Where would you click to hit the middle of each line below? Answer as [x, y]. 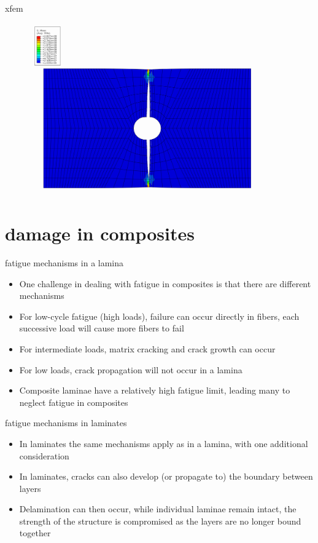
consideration [44, 455]
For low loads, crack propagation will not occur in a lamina [131, 369]
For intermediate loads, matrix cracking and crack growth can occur [147, 348]
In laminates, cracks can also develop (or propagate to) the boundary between [166, 476]
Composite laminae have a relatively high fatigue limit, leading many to [155, 390]
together [35, 533]
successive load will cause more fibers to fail [102, 328]
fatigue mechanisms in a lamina [64, 262]
